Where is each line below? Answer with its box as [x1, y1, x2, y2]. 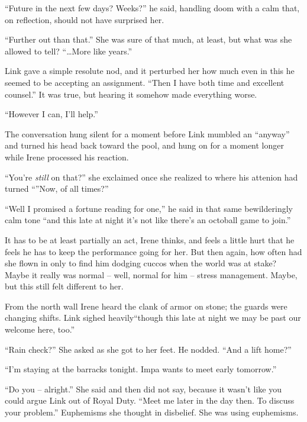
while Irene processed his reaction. [5, 150, 129, 163]
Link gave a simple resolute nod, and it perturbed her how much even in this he [5, 65, 295, 77]
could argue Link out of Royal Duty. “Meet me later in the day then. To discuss [5, 394, 295, 407]
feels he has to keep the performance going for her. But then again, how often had [5, 245, 302, 257]
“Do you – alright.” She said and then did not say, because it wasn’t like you [5, 382, 282, 395]
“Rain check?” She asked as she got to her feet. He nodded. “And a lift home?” [5, 343, 292, 355]
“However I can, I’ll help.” [5, 108, 98, 120]
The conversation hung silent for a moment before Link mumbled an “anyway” [5, 127, 290, 140]
